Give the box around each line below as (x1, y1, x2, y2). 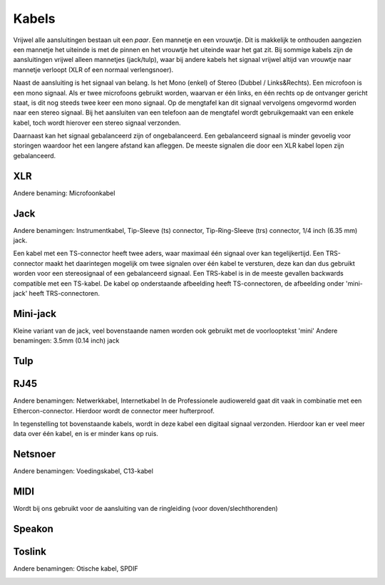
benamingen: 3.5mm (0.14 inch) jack (13, 336, 120, 345)
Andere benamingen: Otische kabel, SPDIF (13, 564, 138, 573)
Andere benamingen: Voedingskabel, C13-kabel (13, 467, 153, 475)
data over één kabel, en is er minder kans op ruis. (13, 430, 158, 438)
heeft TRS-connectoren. (29, 289, 100, 297)
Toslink (13, 546, 46, 558)
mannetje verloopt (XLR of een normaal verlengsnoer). (13, 65, 174, 74)
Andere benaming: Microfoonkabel (13, 189, 115, 197)
